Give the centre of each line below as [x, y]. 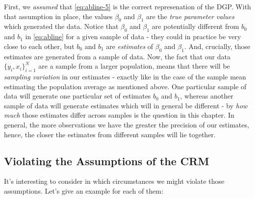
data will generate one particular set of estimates [77, 96]
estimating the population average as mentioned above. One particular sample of [125, 86]
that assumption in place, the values [58, 16]
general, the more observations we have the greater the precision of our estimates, [127, 124]
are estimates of [130, 46]
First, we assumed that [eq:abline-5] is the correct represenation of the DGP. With [127, 6]
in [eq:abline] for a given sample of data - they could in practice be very [133, 37]
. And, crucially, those [217, 46]
